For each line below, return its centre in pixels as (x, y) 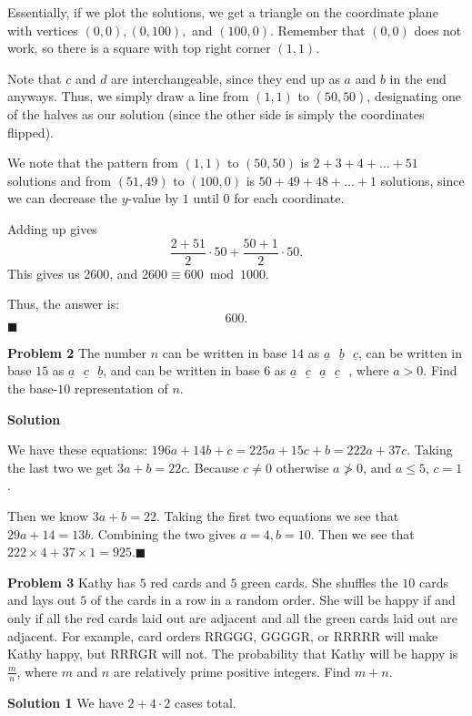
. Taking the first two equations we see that (277, 515)
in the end (418, 78)
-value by (153, 198)
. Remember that (318, 30)
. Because (213, 467)
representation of (121, 388)
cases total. (205, 702)
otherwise (302, 467)
